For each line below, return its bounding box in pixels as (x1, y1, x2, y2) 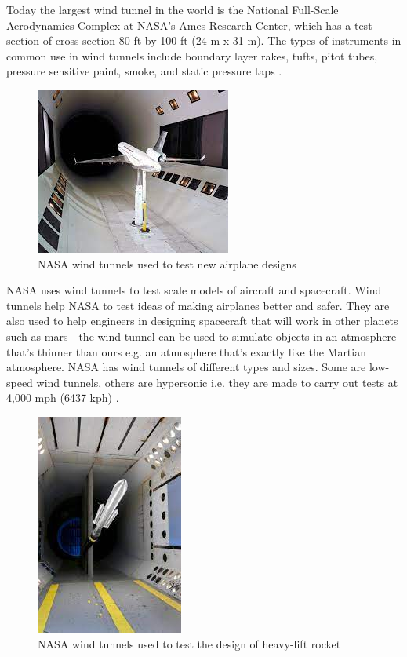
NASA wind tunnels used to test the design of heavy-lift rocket (38, 635, 341, 652)
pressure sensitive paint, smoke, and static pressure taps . (6, 63, 282, 79)
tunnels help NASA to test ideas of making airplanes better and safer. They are (6, 297, 390, 313)
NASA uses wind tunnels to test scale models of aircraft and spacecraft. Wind (6, 282, 382, 298)
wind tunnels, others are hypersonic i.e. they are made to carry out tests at (36, 374, 398, 390)
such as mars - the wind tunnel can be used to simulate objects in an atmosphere (6, 327, 397, 344)
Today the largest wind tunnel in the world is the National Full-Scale (6, 2, 339, 17)
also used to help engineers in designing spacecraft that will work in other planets (6, 312, 398, 329)
